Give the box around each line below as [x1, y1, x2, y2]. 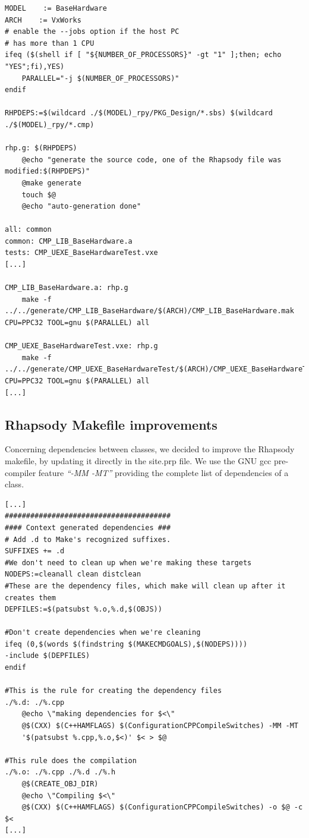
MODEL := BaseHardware [5, 4, 107, 12]
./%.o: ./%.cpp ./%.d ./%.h [5, 768, 116, 777]
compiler [5, 466, 36, 478]
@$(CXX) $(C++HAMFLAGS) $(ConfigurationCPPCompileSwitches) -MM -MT [21, 722, 298, 730]
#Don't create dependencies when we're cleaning [5, 628, 201, 637]
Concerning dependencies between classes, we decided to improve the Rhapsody [5, 443, 295, 455]
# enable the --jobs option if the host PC [5, 27, 179, 36]
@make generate [21, 178, 81, 187]
